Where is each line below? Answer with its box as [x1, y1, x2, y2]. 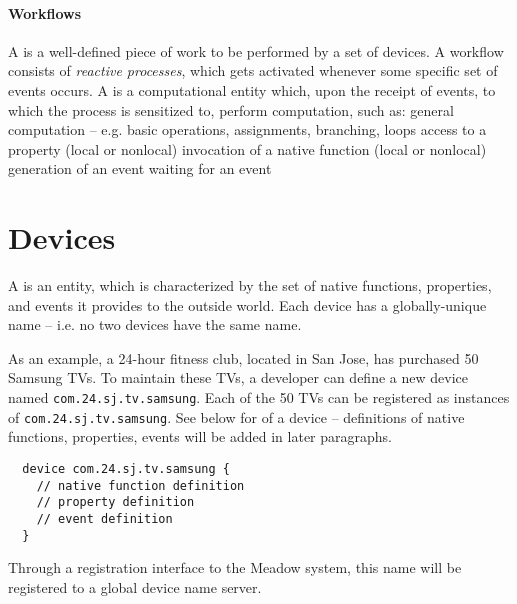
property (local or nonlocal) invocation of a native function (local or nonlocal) [8, 138, 487, 159]
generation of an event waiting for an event [8, 158, 272, 179]
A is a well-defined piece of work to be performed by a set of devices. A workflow [8, 40, 504, 61]
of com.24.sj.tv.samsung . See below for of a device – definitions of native [8, 406, 465, 427]
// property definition [36, 495, 195, 510]
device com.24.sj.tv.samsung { [22, 461, 230, 476]
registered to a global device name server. [8, 576, 262, 597]
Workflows [8, 2, 82, 23]
